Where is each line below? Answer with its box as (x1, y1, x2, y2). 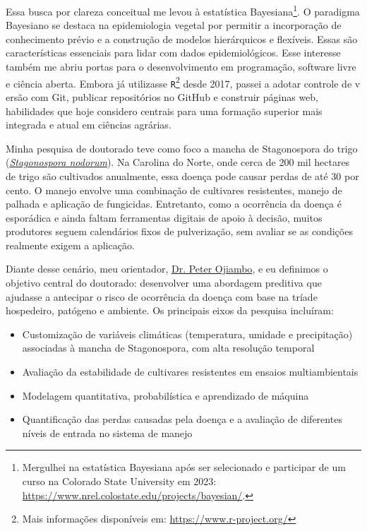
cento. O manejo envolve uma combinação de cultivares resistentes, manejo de (6, 182, 342, 197)
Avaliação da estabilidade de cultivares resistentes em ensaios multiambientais (22, 364, 359, 379)
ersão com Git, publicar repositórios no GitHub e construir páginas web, (6, 89, 319, 104)
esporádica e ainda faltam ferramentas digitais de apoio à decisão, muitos (6, 210, 323, 225)
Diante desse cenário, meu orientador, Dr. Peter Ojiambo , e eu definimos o (6, 261, 328, 276)
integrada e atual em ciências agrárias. (6, 117, 172, 132)
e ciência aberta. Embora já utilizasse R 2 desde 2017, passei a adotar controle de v (6, 73, 361, 90)
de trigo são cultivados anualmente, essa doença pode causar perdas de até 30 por (6, 168, 359, 183)
